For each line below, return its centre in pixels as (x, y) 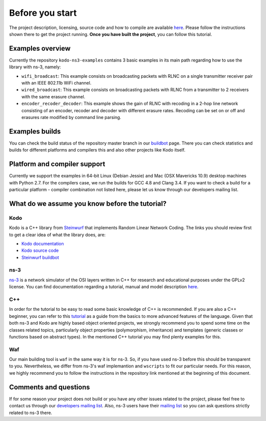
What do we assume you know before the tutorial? (88, 203)
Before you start (43, 13)
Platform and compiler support (57, 164)
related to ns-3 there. (31, 413)
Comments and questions (50, 387)
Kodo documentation (43, 243)
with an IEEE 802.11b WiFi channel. (56, 83)
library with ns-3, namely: (35, 67)
